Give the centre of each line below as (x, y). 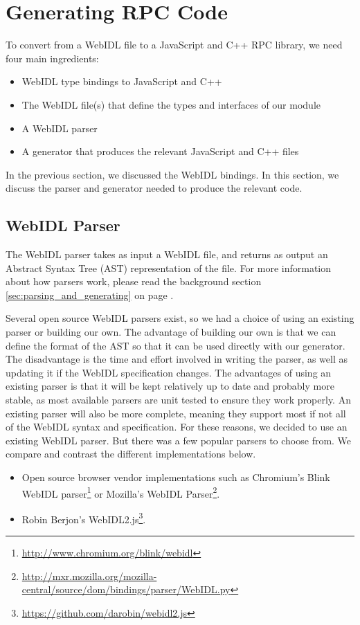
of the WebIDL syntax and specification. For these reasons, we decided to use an (177, 427)
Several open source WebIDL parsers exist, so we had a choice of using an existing (180, 318)
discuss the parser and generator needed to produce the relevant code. (154, 188)
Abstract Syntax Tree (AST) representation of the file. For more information (169, 268)
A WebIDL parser (60, 128)
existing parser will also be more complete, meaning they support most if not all (176, 413)
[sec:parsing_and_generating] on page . (90, 295)
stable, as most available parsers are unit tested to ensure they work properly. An (178, 400)
